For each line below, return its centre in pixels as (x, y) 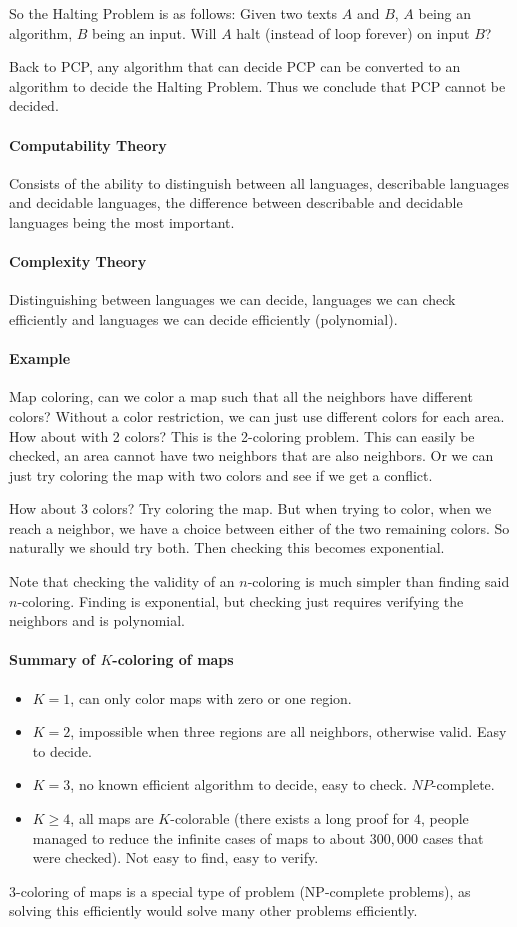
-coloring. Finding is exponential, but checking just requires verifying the (240, 600)
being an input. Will (154, 32)
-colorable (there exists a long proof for (290, 818)
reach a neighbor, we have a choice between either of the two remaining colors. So (259, 527)
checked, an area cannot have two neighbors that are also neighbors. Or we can (251, 455)
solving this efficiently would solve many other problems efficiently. (213, 910)
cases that (453, 837)
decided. (34, 105)
